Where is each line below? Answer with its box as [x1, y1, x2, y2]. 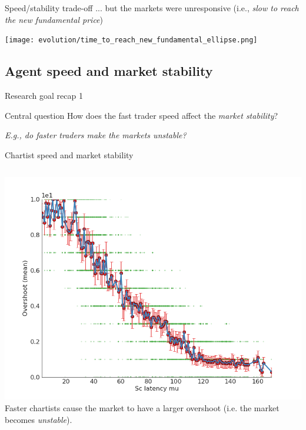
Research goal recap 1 [5, 89, 83, 102]
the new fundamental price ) [5, 13, 103, 25]
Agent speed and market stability [5, 62, 213, 80]
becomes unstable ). [5, 413, 72, 425]
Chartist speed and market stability [5, 148, 134, 161]
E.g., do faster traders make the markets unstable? [5, 129, 187, 141]
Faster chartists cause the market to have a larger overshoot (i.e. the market [5, 402, 280, 414]
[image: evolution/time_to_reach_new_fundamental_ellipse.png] [5, 36, 258, 45]
